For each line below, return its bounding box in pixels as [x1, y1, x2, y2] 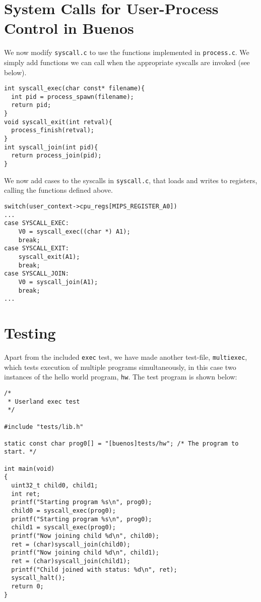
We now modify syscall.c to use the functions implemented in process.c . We [4, 47, 249, 58]
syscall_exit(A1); [18, 253, 80, 260]
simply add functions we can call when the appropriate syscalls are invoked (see [4, 57, 250, 67]
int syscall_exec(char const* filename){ [4, 85, 145, 92]
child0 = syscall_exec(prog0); [11, 507, 116, 515]
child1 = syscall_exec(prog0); [11, 524, 116, 531]
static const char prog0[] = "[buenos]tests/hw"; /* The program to [4, 440, 239, 447]
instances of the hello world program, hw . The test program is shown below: [4, 371, 237, 382]
